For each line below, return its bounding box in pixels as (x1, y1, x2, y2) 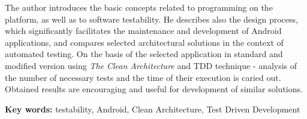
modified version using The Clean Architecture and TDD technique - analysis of (5, 59, 297, 71)
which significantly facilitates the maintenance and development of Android (5, 24, 282, 37)
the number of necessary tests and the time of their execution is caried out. (5, 71, 281, 83)
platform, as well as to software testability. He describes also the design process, (5, 12, 298, 25)
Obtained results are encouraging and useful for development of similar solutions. (5, 83, 303, 95)
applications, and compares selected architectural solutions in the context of (5, 36, 284, 48)
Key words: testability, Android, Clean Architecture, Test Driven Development (5, 102, 300, 115)
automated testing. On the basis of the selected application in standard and (5, 48, 283, 60)
